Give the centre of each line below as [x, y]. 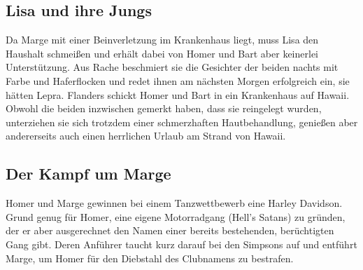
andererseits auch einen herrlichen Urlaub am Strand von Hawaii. [146, 136]
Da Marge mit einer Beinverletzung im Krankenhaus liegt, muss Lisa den [162, 40]
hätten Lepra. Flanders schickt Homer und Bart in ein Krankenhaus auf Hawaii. [178, 94]
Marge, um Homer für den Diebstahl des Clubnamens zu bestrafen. [150, 258]
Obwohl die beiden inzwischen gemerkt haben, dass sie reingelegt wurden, [164, 108]
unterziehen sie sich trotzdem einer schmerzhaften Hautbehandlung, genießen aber [182, 122]
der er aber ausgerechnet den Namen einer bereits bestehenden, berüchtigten [170, 230]
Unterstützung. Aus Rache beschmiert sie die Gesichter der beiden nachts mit [172, 67]
